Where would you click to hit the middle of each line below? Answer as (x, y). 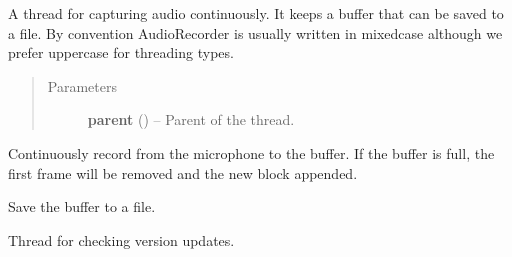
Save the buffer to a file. (82, 206)
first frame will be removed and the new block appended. (183, 172)
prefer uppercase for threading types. (121, 52)
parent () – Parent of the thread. (191, 119)
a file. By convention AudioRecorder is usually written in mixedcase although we (255, 32)
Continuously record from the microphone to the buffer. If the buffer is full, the (251, 152)
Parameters (82, 85)
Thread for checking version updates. (121, 239)
